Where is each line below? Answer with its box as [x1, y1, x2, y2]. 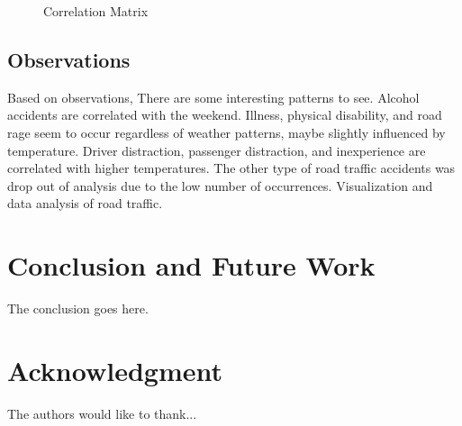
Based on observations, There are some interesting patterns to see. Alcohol [7, 87, 420, 106]
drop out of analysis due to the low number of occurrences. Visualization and [7, 176, 433, 195]
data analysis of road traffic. [7, 194, 163, 213]
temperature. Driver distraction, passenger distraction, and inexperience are [7, 140, 426, 159]
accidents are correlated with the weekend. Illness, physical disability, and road [7, 105, 442, 124]
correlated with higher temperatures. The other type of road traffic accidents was [7, 159, 456, 177]
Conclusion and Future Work [7, 247, 376, 284]
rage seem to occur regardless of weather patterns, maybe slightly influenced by [7, 122, 446, 141]
